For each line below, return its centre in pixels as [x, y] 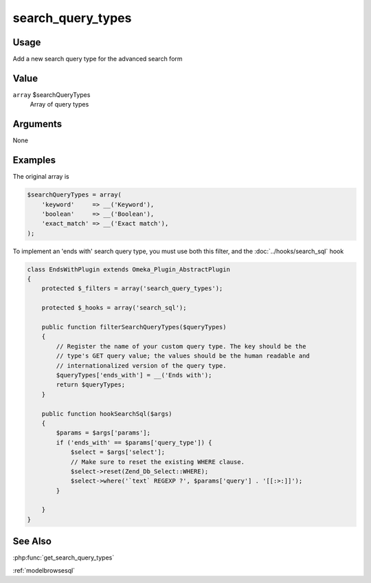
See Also [32, 541]
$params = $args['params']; [103, 433]
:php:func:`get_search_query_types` [64, 558]
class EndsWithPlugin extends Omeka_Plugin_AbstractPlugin [128, 269]
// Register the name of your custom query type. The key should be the [181, 346]
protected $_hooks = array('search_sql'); [114, 308]
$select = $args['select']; [117, 452]
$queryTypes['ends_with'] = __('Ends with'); [134, 375]
